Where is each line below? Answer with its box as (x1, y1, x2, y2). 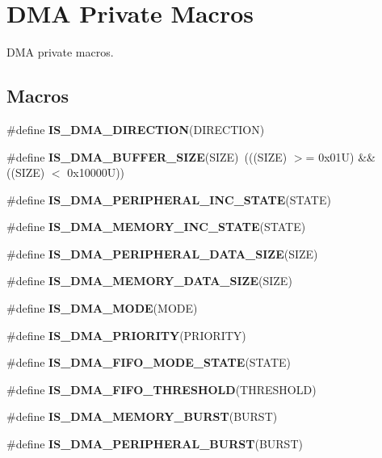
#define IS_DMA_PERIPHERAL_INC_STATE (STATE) (6, 191, 331, 208)
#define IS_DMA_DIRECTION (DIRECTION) (6, 120, 265, 137)
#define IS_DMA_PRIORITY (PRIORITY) (6, 326, 246, 343)
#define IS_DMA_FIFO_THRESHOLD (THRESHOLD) (6, 380, 317, 397)
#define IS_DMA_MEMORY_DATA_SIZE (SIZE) (6, 272, 292, 289)
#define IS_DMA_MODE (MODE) (6, 300, 198, 317)
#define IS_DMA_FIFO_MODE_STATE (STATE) (6, 354, 291, 371)
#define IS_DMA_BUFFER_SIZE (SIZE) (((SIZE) (6, 148, 288, 165)
